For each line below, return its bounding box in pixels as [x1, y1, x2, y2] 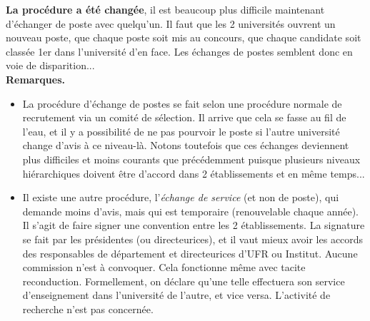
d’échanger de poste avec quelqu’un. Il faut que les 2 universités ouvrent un [6, 16, 336, 31]
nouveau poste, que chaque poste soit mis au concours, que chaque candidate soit [6, 30, 361, 45]
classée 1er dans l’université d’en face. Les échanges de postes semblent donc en [6, 44, 353, 58]
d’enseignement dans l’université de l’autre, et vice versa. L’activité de [22, 287, 331, 302]
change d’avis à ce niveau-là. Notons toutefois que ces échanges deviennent [22, 138, 349, 153]
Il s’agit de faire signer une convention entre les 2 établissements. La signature [22, 218, 365, 233]
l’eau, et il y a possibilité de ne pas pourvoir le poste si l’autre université [22, 123, 340, 138]
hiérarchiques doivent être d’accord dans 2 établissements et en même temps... [22, 165, 365, 180]
